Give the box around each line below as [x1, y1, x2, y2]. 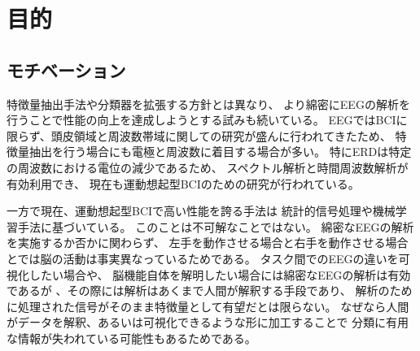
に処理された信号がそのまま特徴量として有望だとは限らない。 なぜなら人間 [7, 297, 409, 314]
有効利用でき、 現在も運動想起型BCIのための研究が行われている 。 [7, 175, 360, 192]
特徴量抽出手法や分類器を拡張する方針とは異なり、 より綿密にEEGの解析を [7, 95, 410, 112]
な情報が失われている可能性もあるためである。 [7, 329, 256, 346]
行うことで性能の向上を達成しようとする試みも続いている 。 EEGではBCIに [7, 111, 408, 128]
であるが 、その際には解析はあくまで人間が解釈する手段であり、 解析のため [7, 282, 413, 299]
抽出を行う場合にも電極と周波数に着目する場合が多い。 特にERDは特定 [28, 143, 412, 160]
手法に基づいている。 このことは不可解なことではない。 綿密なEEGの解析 [17, 218, 414, 235]
